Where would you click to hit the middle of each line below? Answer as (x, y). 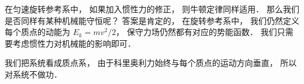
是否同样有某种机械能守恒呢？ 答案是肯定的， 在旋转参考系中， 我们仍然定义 (152, 20)
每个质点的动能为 (37, 32)
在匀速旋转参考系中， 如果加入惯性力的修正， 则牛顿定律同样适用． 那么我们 (152, 9)
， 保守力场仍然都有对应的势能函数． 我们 (196, 32)
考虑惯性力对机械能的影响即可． (74, 43)
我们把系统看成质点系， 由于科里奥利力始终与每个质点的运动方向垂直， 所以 (151, 63)
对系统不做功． (33, 74)
